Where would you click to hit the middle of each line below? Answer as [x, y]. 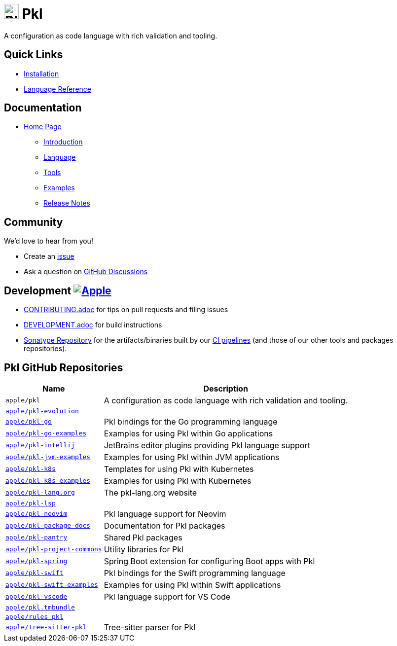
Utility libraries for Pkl [144, 549]
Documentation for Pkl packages [164, 525]
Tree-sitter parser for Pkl [150, 627]
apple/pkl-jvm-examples [48, 457]
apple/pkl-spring [36, 561]
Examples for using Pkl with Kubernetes [178, 481]
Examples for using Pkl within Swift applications [192, 585]
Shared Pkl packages [143, 537]
